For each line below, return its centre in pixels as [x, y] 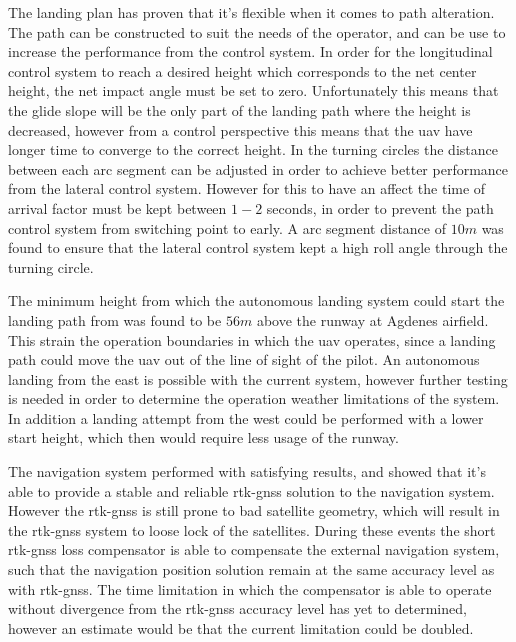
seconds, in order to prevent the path [380, 207]
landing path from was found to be [115, 319]
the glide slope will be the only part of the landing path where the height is [239, 109]
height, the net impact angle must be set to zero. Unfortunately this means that [253, 90]
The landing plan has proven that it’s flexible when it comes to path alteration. [251, 12]
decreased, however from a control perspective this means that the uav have [240, 129]
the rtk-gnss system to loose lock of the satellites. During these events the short [252, 529]
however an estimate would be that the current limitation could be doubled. [241, 627]
